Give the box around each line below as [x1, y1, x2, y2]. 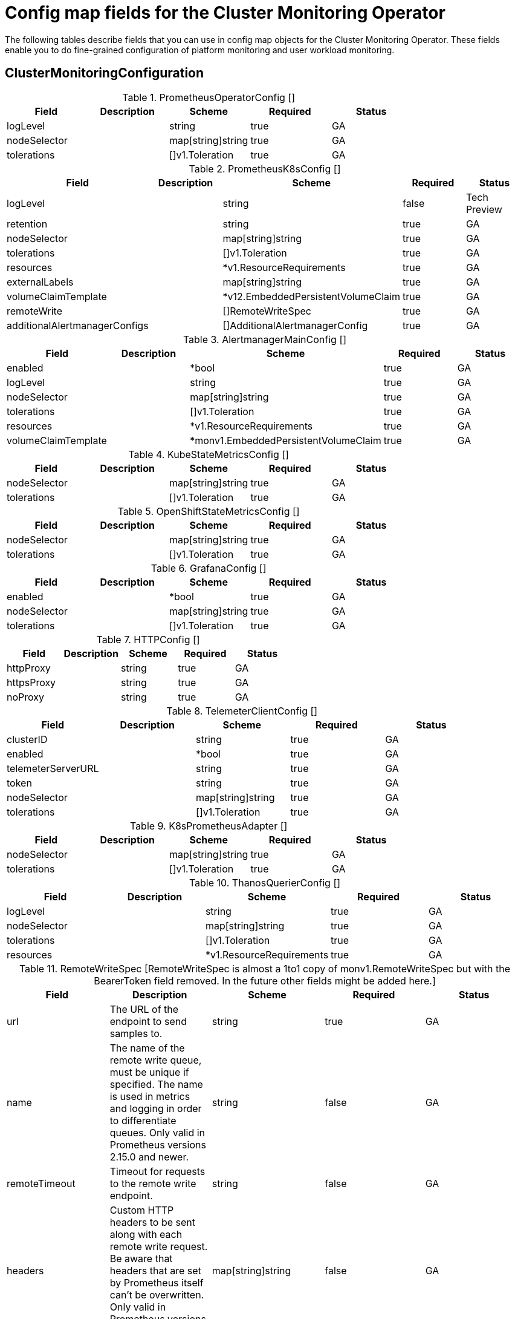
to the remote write [109, 1177, 196, 1190]
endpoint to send [109, 1015, 187, 1027]
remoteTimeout [7, 1177, 76, 1190]
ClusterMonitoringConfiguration [5, 65, 204, 81]
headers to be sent [109, 1216, 196, 1228]
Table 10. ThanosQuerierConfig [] [189, 876, 341, 889]
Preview [465, 203, 502, 215]
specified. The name [109, 1078, 203, 1090]
